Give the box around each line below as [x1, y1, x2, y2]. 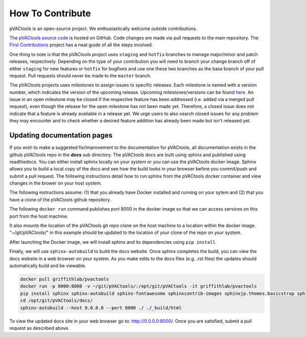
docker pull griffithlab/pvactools [20, 276, 109, 282]
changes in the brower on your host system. [9, 180, 102, 186]
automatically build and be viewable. [9, 263, 86, 269]
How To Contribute [9, 8, 91, 19]
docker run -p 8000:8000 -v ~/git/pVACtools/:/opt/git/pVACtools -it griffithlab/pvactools [20, 283, 257, 289]
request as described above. [9, 325, 70, 331]
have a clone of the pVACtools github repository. [9, 196, 112, 202]
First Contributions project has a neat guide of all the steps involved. [9, 42, 153, 48]
